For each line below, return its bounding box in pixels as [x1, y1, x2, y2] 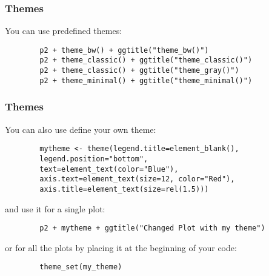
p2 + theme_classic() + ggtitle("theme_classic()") [39, 56, 253, 65]
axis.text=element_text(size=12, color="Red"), [39, 175, 235, 184]
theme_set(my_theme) [39, 263, 122, 272]
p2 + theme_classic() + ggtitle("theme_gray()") [39, 66, 239, 75]
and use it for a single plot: [5, 202, 105, 215]
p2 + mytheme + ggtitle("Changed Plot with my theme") [39, 224, 265, 233]
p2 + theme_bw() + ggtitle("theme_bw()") [39, 45, 209, 55]
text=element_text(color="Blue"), [39, 164, 179, 173]
